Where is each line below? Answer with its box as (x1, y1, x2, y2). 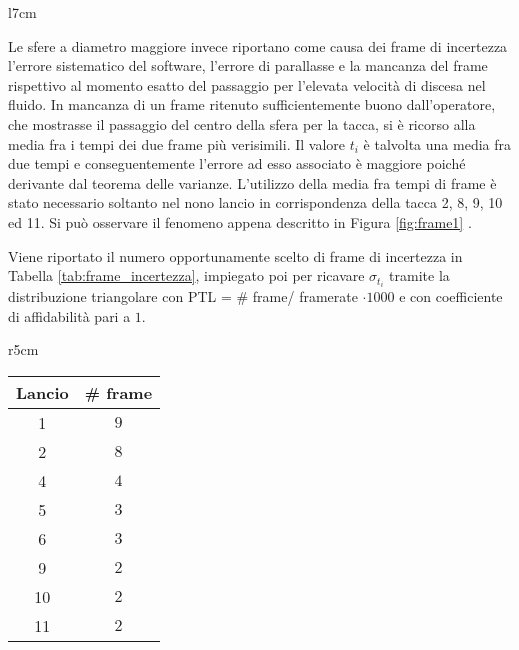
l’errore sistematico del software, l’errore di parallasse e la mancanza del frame (8, 55, 488, 76)
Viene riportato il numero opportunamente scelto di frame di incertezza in (8, 245, 463, 266)
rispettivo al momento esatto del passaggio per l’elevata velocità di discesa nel (8, 74, 486, 95)
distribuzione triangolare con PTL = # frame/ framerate (8, 286, 358, 307)
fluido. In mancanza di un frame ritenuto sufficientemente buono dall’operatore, (8, 94, 496, 115)
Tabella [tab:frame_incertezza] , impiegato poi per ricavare (8, 265, 365, 286)
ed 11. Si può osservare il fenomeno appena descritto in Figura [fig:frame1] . (8, 211, 472, 232)
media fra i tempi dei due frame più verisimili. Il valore (8, 133, 346, 154)
